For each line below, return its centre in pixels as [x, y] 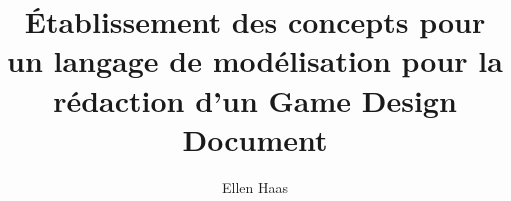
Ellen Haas [255, 186]
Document [255, 138]
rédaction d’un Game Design [255, 99]
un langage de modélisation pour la [255, 60]
